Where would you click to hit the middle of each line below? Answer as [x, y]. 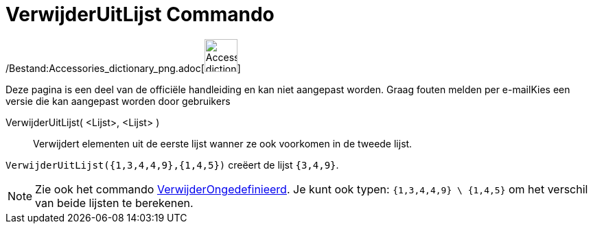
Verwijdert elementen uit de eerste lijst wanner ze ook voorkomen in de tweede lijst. [223, 143]
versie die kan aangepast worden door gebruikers [118, 101]
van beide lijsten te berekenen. [114, 203]
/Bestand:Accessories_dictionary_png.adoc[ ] [123, 68]
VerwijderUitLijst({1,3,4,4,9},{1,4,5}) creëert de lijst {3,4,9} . [172, 165]
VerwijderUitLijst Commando [140, 14]
